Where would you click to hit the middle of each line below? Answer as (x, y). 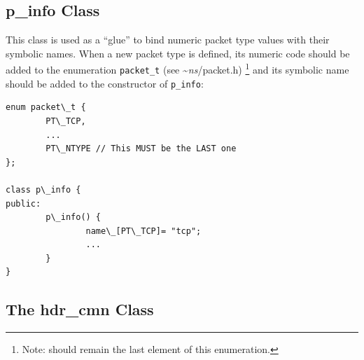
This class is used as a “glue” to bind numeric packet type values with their (168, 40)
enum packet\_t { (46, 108)
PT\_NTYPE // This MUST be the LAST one (141, 149)
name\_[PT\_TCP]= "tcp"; (143, 231)
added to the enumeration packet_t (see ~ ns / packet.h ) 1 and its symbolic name (177, 69)
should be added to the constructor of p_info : (105, 83)
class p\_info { (43, 189)
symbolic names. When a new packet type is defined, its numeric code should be (178, 53)
